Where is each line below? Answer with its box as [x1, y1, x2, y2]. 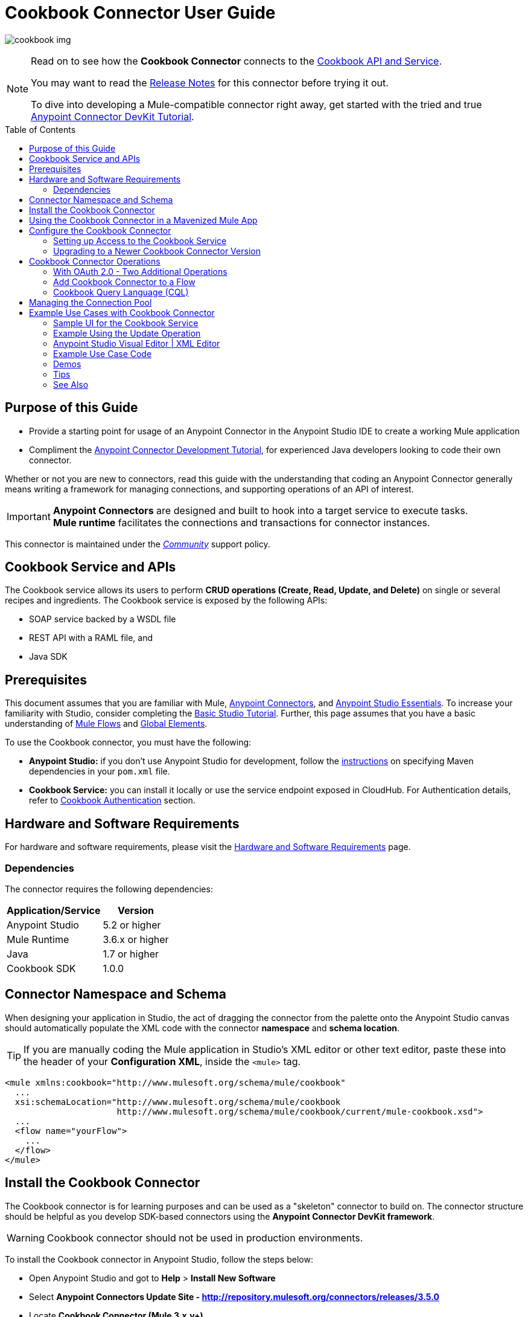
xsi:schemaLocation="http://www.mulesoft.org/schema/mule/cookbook [14, 1096, 341, 1107]
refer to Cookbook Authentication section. [29, 795, 196, 806]
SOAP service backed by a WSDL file [29, 614, 176, 625]
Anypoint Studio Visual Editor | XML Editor [53, 338, 220, 349]
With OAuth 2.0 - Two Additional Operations [53, 266, 227, 277]
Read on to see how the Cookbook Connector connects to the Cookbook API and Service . [31, 54, 442, 67]
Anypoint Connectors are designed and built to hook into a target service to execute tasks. [52, 504, 468, 517]
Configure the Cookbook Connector [29, 225, 171, 236]
